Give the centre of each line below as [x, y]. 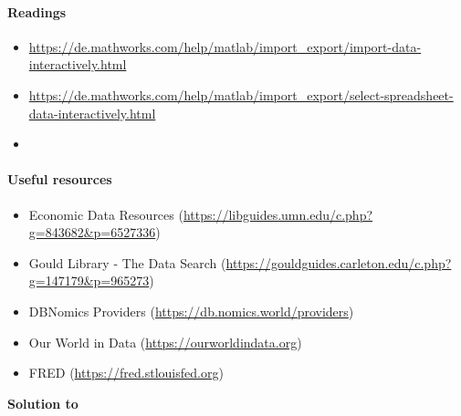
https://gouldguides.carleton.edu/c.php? [339, 262]
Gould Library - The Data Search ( [127, 262]
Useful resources [60, 179]
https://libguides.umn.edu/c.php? [278, 214]
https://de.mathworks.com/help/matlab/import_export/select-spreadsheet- [241, 94]
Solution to [43, 403]
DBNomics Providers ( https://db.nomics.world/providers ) [191, 311]
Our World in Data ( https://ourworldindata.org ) [165, 342]
